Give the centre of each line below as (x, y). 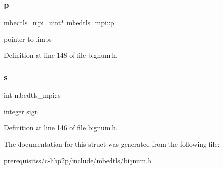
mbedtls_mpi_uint (33, 23)
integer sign (21, 111)
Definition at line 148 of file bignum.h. (61, 55)
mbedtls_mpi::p (90, 23)
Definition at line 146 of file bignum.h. (61, 127)
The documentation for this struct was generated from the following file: (112, 144)
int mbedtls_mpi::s (32, 95)
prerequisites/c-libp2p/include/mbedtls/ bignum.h (78, 160)
